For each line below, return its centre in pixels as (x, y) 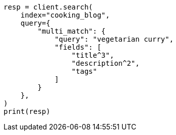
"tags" (84, 71)
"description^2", (105, 63)
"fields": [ (78, 47)
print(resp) (27, 111)
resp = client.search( (48, 7)
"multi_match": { (72, 31)
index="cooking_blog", (65, 15)
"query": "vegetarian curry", (114, 39)
